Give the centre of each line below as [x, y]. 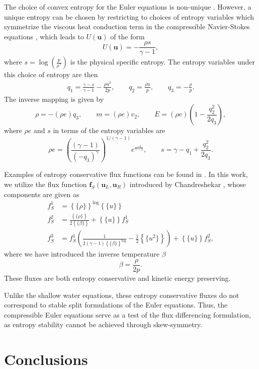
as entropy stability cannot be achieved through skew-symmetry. [103, 324]
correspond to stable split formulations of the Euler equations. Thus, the [116, 305]
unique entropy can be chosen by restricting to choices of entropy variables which [129, 16]
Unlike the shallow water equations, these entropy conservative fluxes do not [122, 295]
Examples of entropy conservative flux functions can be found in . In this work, [126, 174]
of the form [127, 36]
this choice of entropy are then [51, 74]
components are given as [42, 194]
